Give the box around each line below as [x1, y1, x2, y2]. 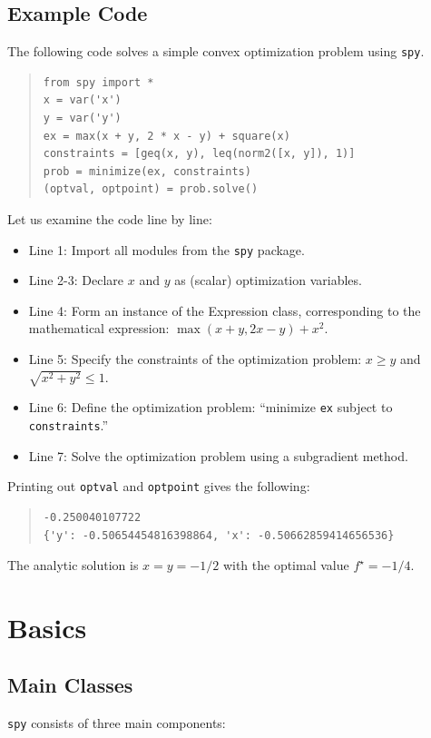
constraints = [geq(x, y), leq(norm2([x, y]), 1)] [43, 147, 356, 161]
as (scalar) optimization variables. [174, 271, 362, 290]
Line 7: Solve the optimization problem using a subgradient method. [28, 446, 408, 465]
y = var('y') [43, 112, 122, 125]
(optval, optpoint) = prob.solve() [43, 182, 259, 196]
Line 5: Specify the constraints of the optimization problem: [28, 349, 362, 369]
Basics [7, 608, 87, 645]
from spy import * [43, 75, 154, 89]
